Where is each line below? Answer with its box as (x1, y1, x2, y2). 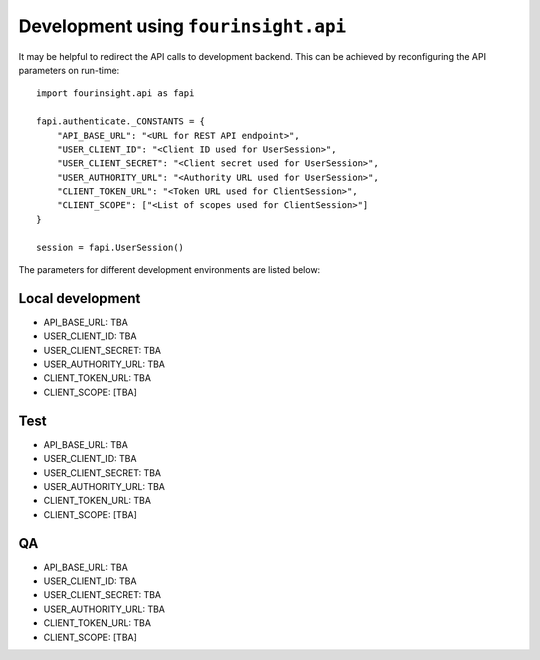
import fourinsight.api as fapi (36, 88, 195, 99)
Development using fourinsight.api (18, 15, 347, 37)
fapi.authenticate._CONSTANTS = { (36, 116, 205, 127)
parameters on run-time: (18, 64, 120, 76)
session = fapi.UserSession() (36, 241, 185, 253)
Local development (18, 290, 141, 307)
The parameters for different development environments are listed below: (18, 264, 321, 276)
